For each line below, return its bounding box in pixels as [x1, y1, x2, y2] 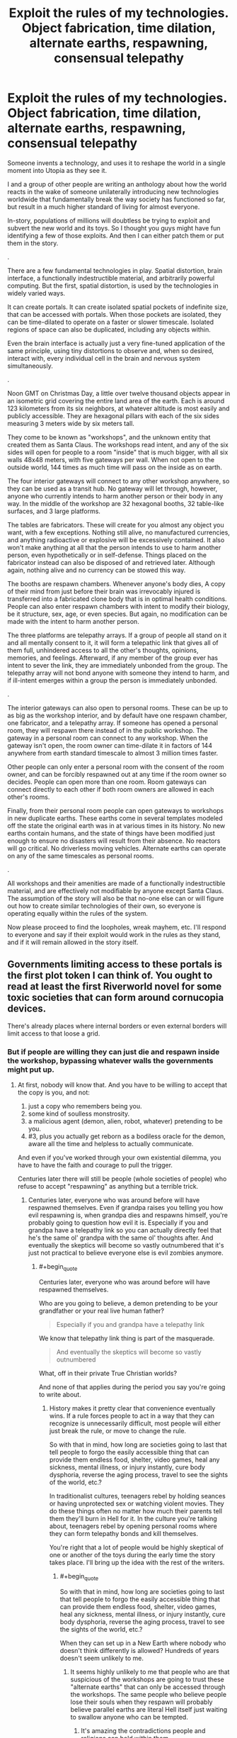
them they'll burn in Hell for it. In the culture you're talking [49, 1514, 217, 1523]
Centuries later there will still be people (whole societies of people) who [17, 1174, 227, 1183]
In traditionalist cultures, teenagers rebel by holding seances [49, 1491, 226, 1500]
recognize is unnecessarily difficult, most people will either [49, 1419, 221, 1428]
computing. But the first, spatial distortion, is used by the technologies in [7, 281, 219, 290]
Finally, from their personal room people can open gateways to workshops [7, 806, 224, 814]
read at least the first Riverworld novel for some [7, 980, 222, 993]
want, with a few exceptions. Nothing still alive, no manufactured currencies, [7, 528, 230, 537]
